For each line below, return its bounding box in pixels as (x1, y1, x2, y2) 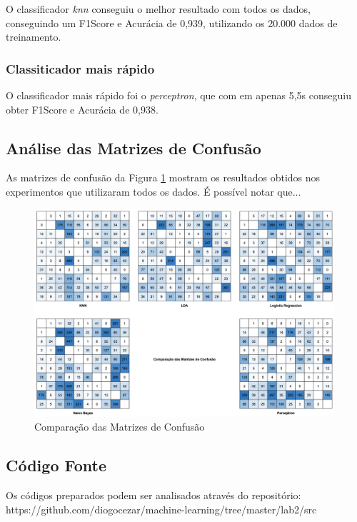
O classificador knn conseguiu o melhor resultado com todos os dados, (6, 1, 311, 16)
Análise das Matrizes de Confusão (6, 136, 261, 159)
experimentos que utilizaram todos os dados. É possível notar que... (6, 184, 301, 199)
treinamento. (6, 29, 61, 44)
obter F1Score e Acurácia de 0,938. (6, 101, 159, 116)
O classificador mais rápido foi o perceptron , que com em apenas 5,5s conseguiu (6, 88, 351, 102)
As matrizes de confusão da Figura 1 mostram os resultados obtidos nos (6, 170, 321, 185)
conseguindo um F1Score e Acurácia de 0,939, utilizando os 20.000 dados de (6, 15, 338, 30)
